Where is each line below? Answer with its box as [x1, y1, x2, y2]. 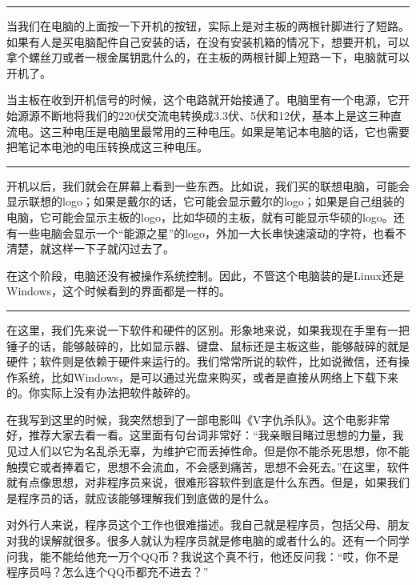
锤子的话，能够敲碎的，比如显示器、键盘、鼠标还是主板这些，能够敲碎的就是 [6, 337, 410, 354]
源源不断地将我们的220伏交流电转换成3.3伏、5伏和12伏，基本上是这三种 [17, 106, 390, 123]
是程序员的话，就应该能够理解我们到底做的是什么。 [6, 489, 275, 506]
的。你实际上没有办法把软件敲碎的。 [6, 384, 197, 401]
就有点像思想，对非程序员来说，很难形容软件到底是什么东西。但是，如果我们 [6, 474, 410, 491]
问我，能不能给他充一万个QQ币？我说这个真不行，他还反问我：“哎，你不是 [6, 547, 399, 564]
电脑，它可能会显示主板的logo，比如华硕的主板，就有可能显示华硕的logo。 [6, 208, 394, 225]
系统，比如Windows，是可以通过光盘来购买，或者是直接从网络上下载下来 [17, 368, 399, 385]
